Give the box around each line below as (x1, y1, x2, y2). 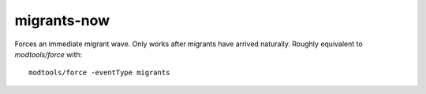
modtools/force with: (14, 49, 83, 59)
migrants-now (14, 12, 110, 29)
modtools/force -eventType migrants (28, 68, 170, 78)
